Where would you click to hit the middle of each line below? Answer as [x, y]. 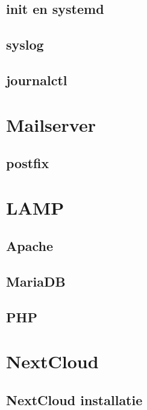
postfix [28, 163]
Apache [30, 246]
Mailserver [51, 124]
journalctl [37, 80]
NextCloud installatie [74, 399]
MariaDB [36, 281]
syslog [25, 44]
